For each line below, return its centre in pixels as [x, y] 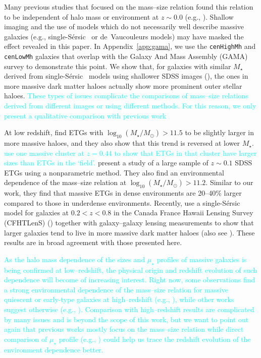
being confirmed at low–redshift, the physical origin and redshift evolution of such [131, 270]
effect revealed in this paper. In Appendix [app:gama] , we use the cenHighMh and [130, 46]
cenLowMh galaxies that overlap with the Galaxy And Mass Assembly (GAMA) [126, 56]
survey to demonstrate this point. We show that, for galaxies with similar [118, 66]
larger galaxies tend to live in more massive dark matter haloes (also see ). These [129, 232]
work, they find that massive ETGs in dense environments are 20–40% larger [123, 193]
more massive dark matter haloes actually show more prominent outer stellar [123, 85]
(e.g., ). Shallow [209, 16]
